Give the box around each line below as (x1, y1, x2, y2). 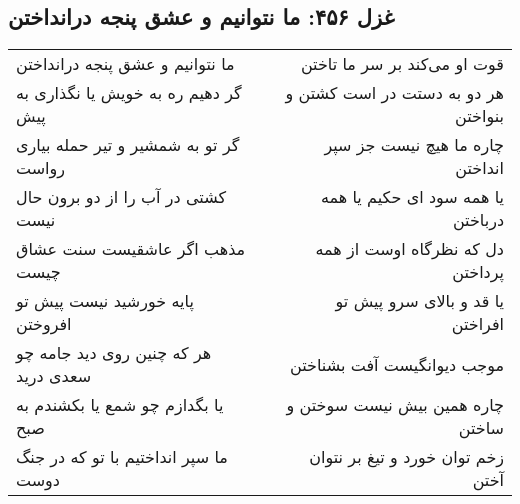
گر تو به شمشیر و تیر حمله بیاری (16, 133, 240, 157)
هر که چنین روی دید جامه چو (16, 341, 212, 365)
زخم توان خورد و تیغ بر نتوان (309, 445, 504, 469)
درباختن (452, 208, 504, 232)
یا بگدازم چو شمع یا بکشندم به (16, 393, 224, 417)
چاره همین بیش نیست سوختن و (286, 393, 504, 417)
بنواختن (455, 104, 504, 128)
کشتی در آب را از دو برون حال (16, 185, 227, 209)
